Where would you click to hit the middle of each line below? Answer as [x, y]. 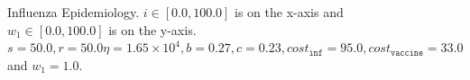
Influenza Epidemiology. [74, 12]
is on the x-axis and [289, 12]
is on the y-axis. [152, 29]
